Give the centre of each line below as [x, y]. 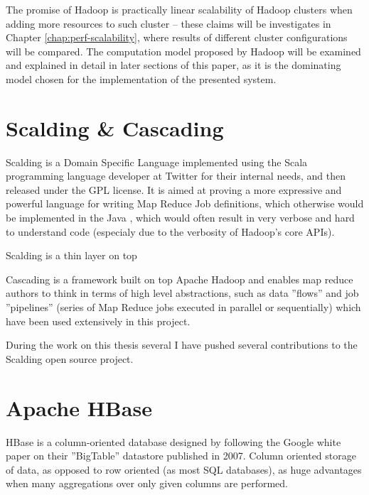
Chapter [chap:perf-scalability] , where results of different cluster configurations [177, 37]
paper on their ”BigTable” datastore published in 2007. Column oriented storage [181, 456]
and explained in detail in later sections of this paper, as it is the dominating [173, 65]
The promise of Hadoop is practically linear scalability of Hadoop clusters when [179, 9]
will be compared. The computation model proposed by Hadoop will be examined [183, 51]
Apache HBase [79, 407]
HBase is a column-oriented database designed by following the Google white [173, 441]
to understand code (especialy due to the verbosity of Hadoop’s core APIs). [170, 231]
